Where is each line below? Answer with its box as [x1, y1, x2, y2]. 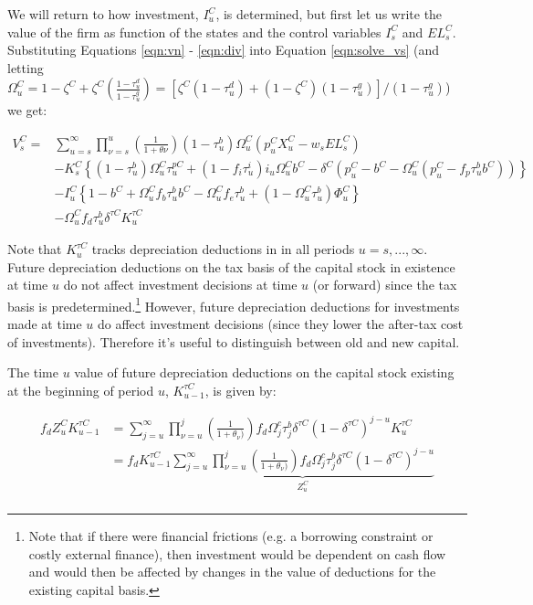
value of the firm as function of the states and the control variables [7, 22, 381, 41]
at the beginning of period [7, 380, 154, 399]
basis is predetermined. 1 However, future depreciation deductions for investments [7, 293, 460, 315]
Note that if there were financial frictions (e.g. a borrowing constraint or [28, 525, 434, 545]
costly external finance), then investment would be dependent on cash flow [28, 544, 446, 563]
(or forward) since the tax [312, 275, 457, 294]
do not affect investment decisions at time [63, 275, 298, 294]
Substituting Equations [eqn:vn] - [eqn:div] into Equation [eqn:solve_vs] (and [7, 40, 439, 59]
